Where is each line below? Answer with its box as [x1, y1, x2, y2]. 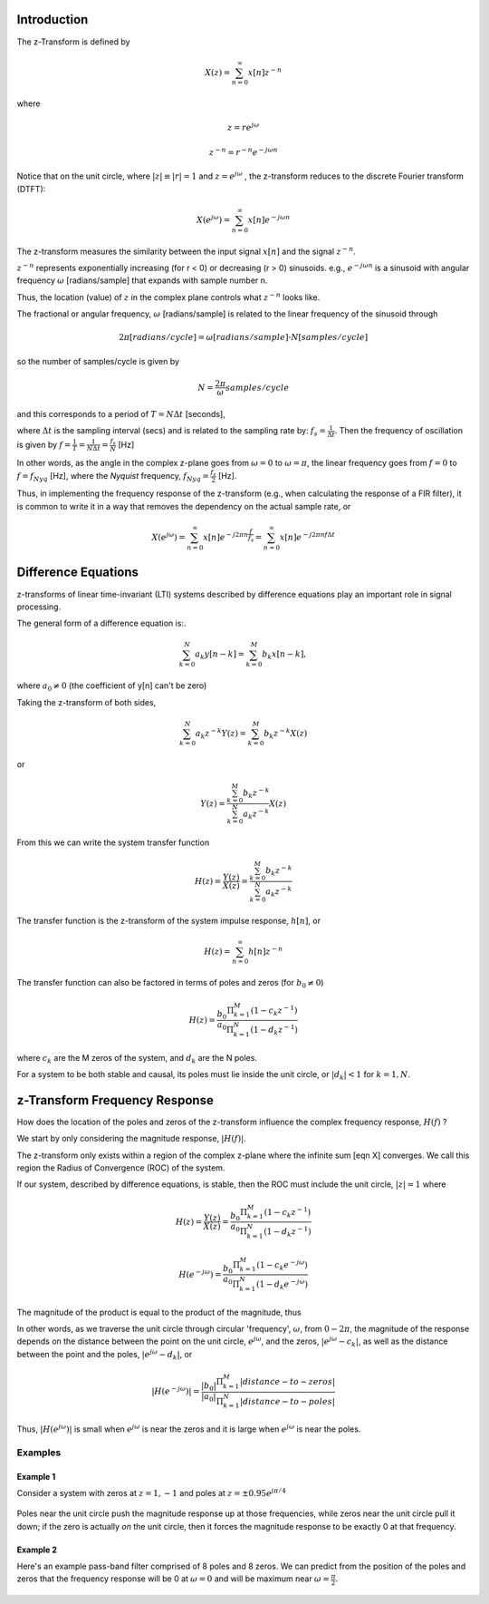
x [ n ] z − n [247, 66, 283, 77]
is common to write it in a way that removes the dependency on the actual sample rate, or [16, 501, 351, 511]
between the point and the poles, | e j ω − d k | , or [16, 1347, 193, 1362]
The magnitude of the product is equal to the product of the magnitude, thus [16, 1307, 302, 1317]
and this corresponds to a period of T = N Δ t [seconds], [16, 408, 225, 419]
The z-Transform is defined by [16, 36, 130, 47]
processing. [16, 601, 62, 612]
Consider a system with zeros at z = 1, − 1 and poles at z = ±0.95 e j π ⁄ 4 [16, 1487, 287, 1498]
